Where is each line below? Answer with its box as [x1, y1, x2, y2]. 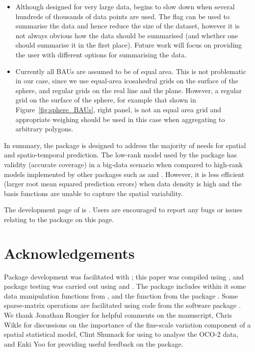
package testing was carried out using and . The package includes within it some [4, 281, 246, 291]
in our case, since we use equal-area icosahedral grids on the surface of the [15, 75, 238, 86]
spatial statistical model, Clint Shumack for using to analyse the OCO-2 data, [4, 329, 238, 339]
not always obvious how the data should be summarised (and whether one [15, 30, 238, 40]
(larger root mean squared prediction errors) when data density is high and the [4, 178, 242, 189]
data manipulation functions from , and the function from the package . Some [4, 290, 238, 301]
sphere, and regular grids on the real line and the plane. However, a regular [15, 85, 242, 95]
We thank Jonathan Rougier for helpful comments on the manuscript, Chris [4, 309, 232, 320]
